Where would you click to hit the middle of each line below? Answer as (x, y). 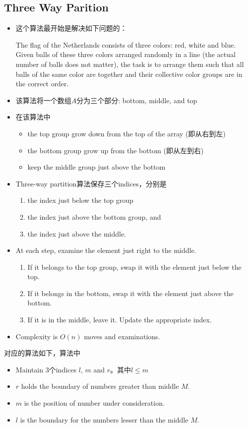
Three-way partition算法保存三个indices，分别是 (91, 183)
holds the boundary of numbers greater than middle (100, 386)
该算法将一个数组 (43, 100)
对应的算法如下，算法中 (42, 353)
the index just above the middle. (77, 233)
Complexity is (37, 336)
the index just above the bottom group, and (94, 216)
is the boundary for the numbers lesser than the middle (104, 419)
